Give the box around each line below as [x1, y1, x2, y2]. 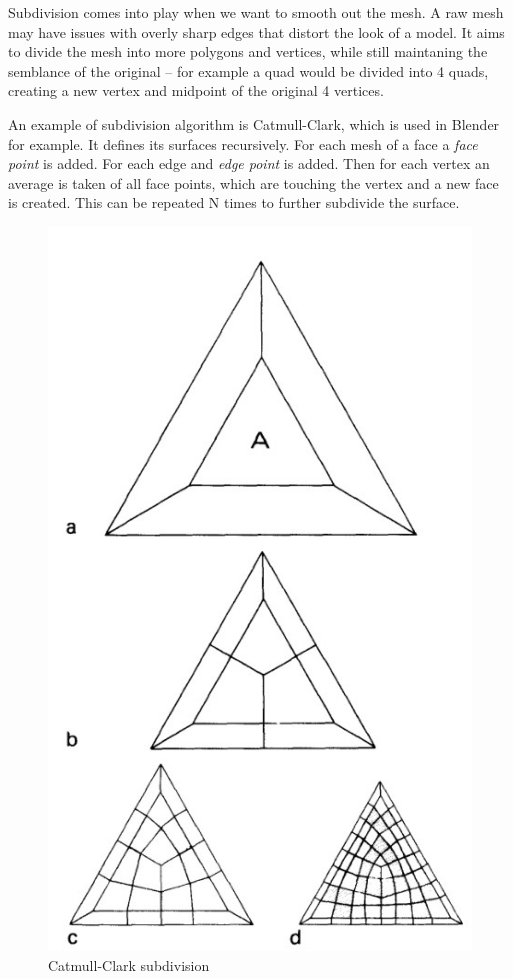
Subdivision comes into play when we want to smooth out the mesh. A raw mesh [8, 2, 504, 22]
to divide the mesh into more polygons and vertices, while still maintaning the [8, 41, 488, 62]
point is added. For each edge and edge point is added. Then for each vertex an [8, 153, 490, 174]
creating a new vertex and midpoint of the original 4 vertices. [8, 80, 384, 101]
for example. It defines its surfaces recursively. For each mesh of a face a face [8, 133, 478, 154]
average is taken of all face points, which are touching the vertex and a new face [8, 172, 499, 193]
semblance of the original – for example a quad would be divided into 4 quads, [8, 60, 489, 81]
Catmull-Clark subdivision [48, 955, 210, 976]
